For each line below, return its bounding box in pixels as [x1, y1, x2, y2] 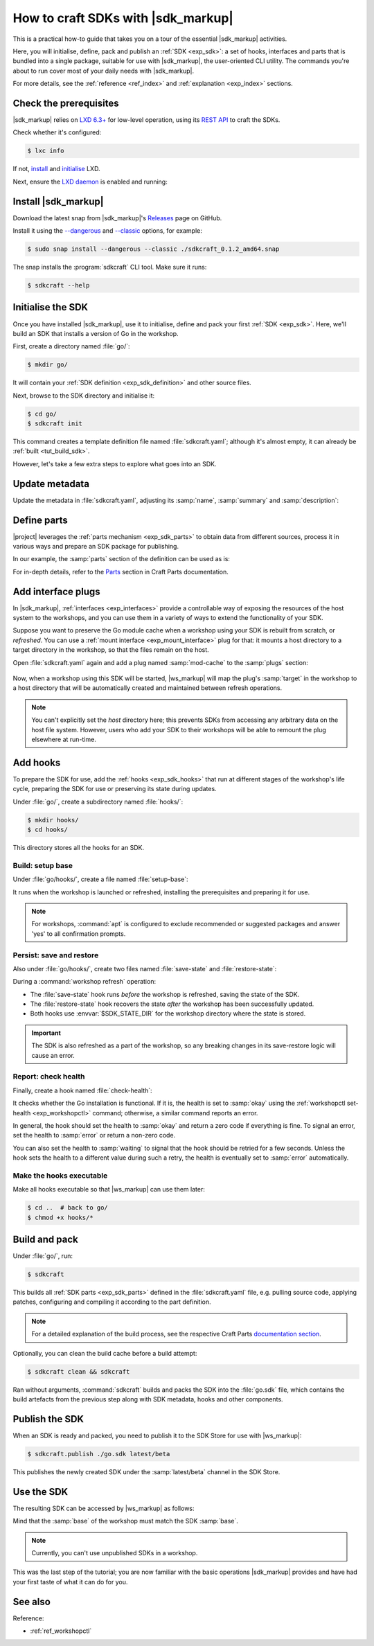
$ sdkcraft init [27, 420, 83, 427]
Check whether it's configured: [12, 128, 102, 136]
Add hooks [12, 756, 61, 768]
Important [31, 1029, 62, 1037]
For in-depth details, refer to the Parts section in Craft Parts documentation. [12, 567, 229, 576]
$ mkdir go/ [27, 361, 69, 369]
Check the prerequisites [12, 97, 119, 109]
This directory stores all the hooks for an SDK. [12, 844, 145, 852]
